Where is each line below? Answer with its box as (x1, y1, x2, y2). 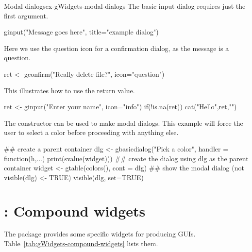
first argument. (4, 10, 48, 20)
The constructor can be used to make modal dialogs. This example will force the (4, 118, 243, 128)
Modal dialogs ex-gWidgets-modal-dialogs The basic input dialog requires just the (4, 1, 246, 11)
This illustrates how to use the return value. (4, 85, 135, 95)
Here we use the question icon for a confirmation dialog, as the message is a (4, 43, 229, 53)
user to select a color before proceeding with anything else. (4, 127, 179, 137)
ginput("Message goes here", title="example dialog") (4, 27, 159, 37)
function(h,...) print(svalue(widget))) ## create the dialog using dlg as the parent (4, 153, 249, 163)
